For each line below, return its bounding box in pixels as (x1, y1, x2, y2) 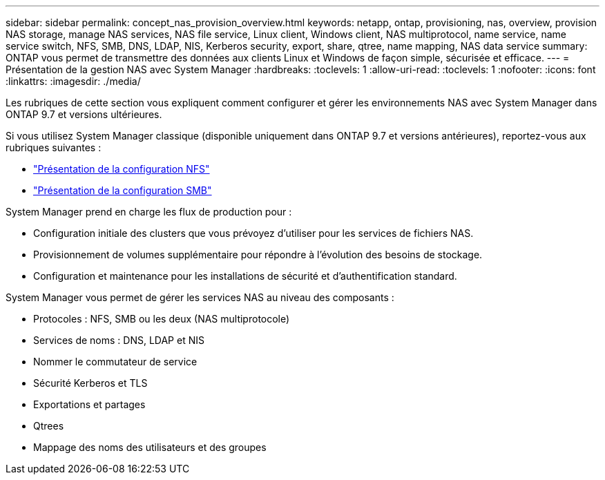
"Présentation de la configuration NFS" (33, 163, 210, 175)
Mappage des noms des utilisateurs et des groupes (33, 441, 267, 453)
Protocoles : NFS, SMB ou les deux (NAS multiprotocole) (33, 313, 290, 325)
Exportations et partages (33, 399, 146, 410)
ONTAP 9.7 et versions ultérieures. (6, 108, 162, 120)
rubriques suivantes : (6, 142, 102, 153)
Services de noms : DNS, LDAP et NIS (33, 334, 204, 346)
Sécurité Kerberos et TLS (33, 377, 148, 389)
